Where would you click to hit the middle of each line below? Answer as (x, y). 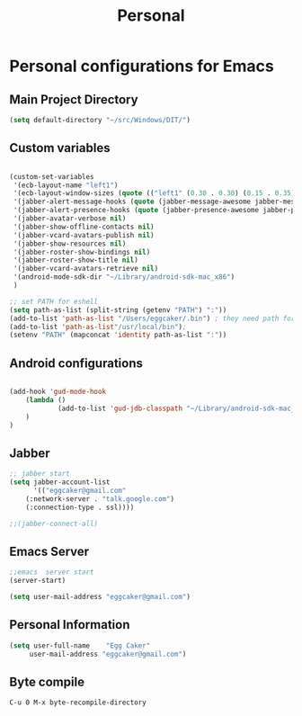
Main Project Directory (74, 99)
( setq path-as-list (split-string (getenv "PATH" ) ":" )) (118, 310)
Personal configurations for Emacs (142, 66)
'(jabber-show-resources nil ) (70, 244)
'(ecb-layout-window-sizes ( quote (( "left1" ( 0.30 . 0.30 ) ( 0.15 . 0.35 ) (154, 193)
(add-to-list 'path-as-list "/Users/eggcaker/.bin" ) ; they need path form (154, 318)
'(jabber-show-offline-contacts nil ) (84, 227)
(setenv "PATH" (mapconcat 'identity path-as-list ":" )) (118, 335)
